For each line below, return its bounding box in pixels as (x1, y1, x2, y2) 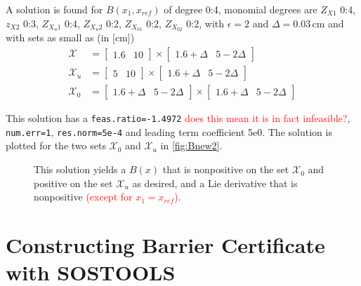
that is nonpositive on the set (162, 162, 289, 177)
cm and (312, 15, 344, 30)
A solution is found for (6, 2, 103, 16)
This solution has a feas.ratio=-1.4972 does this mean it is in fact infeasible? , (6, 111, 350, 125)
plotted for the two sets (6, 138, 106, 153)
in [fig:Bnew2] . (160, 138, 223, 153)
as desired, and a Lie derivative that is (132, 175, 298, 190)
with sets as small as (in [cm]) (6, 30, 135, 45)
